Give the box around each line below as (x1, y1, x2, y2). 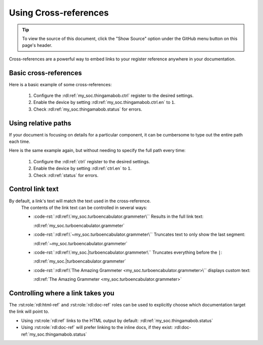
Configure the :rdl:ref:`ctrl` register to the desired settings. (33, 158, 150, 164)
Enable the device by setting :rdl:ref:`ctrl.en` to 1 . (33, 166, 132, 172)
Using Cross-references (9, 7, 109, 18)
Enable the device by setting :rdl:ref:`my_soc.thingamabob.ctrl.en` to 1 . (33, 99, 175, 105)
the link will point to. (9, 308, 50, 314)
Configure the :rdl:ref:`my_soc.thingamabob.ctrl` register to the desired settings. (33, 93, 194, 98)
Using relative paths (9, 119, 72, 127)
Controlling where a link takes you (9, 289, 114, 297)
